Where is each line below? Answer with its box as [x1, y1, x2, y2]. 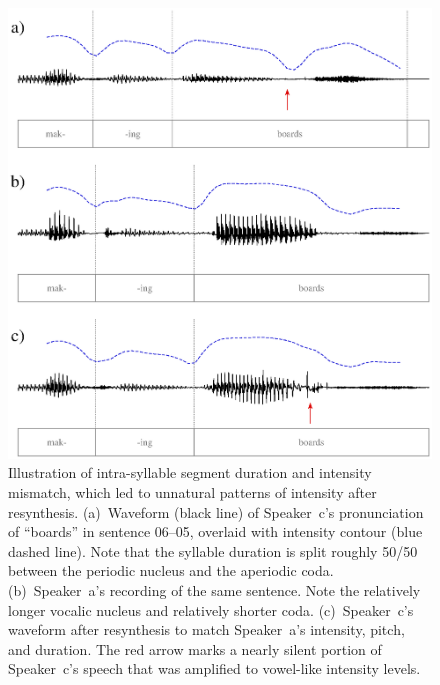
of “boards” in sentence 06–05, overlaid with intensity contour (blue [8, 521, 423, 542]
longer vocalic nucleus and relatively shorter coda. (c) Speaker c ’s [8, 599, 414, 620]
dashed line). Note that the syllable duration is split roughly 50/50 [8, 540, 418, 561]
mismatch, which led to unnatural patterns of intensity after [8, 482, 377, 503]
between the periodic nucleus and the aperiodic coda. [8, 560, 334, 581]
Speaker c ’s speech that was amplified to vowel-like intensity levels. [8, 658, 421, 679]
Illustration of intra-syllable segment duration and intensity [8, 462, 372, 483]
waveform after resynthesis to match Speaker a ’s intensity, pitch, [8, 619, 405, 640]
